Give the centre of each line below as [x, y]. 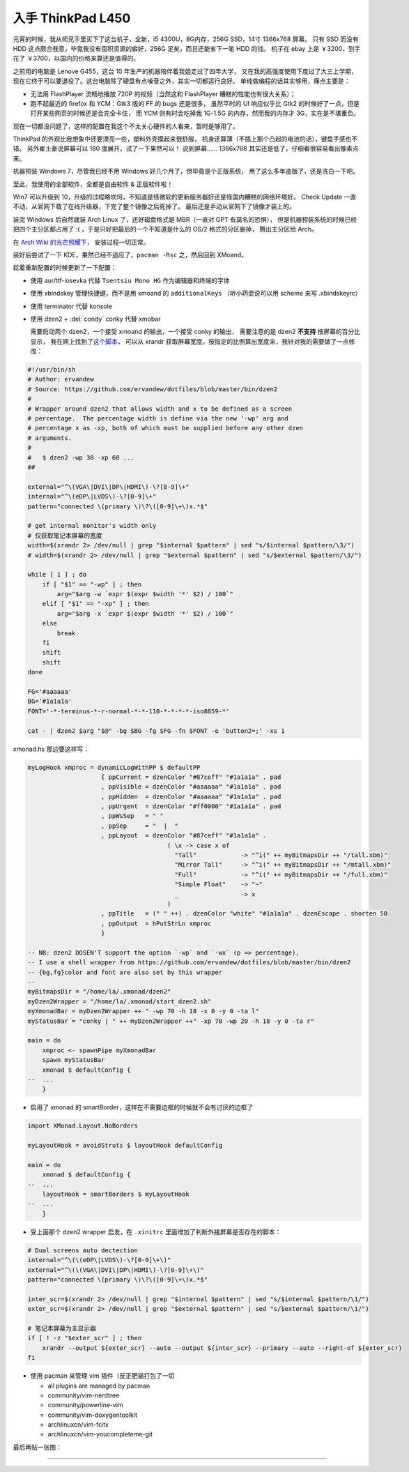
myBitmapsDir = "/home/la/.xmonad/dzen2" [99, 992]
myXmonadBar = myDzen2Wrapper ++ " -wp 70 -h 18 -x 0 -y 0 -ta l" [143, 1011]
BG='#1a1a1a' [50, 701]
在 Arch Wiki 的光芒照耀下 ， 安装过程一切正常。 [81, 242]
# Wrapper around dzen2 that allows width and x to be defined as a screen [160, 409]
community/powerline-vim [85, 1405]
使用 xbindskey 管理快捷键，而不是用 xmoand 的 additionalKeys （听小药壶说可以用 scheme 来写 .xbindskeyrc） [196, 294]
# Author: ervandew [61, 379]
